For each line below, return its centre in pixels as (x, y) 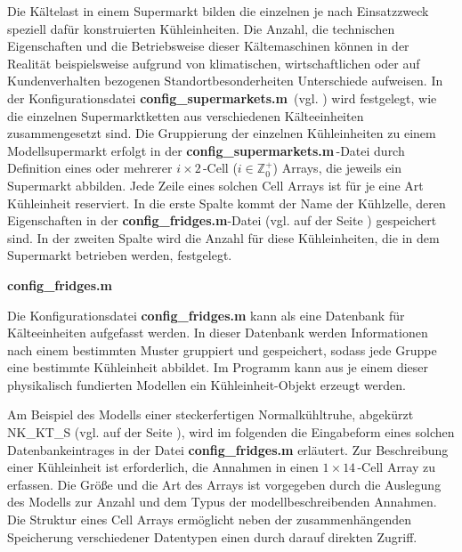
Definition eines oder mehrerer (90, 168)
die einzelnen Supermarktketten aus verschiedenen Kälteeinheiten (186, 115)
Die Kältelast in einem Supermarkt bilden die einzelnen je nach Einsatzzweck (218, 11)
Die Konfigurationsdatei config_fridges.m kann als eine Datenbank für (206, 315)
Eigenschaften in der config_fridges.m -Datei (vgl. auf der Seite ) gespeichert (222, 220)
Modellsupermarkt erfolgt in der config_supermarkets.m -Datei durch (206, 150)
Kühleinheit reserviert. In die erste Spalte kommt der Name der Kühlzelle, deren (227, 203)
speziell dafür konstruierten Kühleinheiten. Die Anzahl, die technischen (201, 28)
